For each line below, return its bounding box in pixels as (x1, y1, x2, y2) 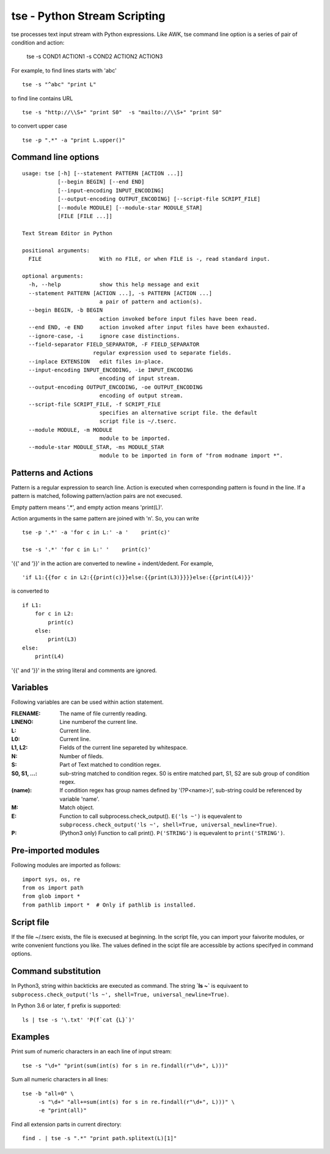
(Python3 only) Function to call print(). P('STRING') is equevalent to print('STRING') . (59, 830, 285, 837)
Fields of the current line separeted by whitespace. (59, 744, 188, 751)
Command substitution (11, 966, 101, 977)
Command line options (11, 152, 100, 163)
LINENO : (11, 718, 34, 726)
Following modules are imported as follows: (11, 861, 121, 869)
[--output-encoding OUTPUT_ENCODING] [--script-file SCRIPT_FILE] (57, 195, 261, 203)
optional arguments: (22, 272, 84, 279)
